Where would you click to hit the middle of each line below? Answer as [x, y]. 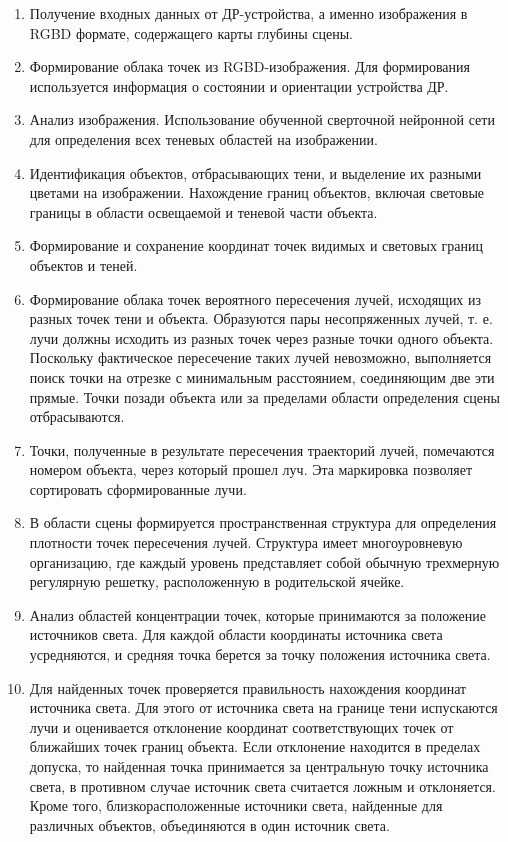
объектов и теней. [83, 264]
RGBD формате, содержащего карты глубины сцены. [191, 32]
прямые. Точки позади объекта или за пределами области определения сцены [264, 396]
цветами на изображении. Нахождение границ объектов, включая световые [257, 192]
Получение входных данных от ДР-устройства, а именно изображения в [248, 13]
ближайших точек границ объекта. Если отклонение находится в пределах [255, 746]
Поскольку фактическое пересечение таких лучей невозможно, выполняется [260, 357]
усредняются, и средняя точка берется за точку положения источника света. [260, 654]
